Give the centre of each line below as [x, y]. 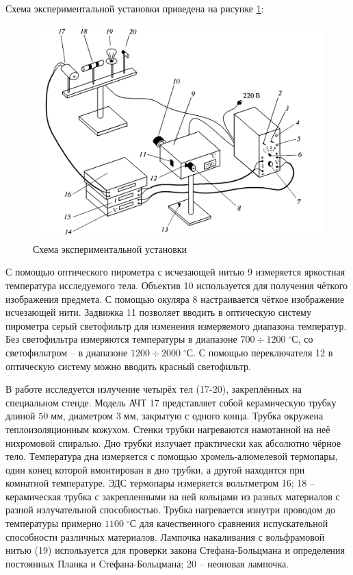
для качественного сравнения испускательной [234, 523]
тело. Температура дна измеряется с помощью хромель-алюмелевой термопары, [172, 456]
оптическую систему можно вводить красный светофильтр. [129, 366]
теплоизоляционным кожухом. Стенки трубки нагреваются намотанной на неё [168, 429]
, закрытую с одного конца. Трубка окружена [230, 416]
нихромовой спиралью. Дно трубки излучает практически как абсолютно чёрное [173, 442]
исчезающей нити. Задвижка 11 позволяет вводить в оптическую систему [158, 312]
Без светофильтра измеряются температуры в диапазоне [121, 339]
